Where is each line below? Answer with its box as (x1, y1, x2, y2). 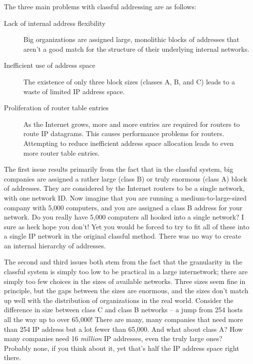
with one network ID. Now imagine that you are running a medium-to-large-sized (4, 192, 247, 202)
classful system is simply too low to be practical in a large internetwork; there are (4, 266, 248, 277)
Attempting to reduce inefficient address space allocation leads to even (23, 138, 234, 148)
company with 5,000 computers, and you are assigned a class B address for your (4, 202, 243, 212)
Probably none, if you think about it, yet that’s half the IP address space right (4, 343, 239, 353)
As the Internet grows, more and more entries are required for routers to (23, 119, 240, 129)
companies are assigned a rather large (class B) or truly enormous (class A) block (4, 173, 247, 183)
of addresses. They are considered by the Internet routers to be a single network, (4, 183, 245, 193)
